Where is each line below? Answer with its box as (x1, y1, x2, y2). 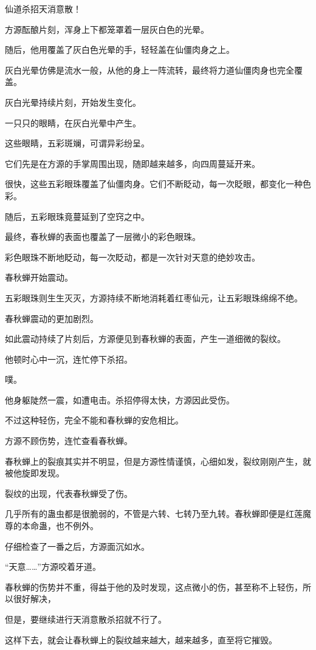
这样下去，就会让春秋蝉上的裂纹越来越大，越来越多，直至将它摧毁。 (5, 633, 277, 646)
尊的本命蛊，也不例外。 (5, 519, 98, 532)
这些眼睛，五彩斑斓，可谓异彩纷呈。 (5, 137, 149, 149)
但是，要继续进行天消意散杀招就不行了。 (5, 613, 167, 625)
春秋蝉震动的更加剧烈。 (5, 312, 98, 324)
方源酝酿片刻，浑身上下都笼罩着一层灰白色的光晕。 (5, 22, 209, 35)
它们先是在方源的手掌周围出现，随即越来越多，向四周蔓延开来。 (5, 157, 260, 169)
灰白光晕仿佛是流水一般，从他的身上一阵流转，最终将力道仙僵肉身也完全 (5, 63, 294, 76)
